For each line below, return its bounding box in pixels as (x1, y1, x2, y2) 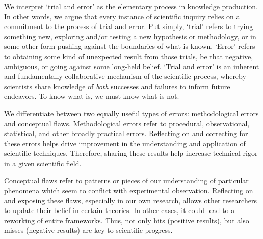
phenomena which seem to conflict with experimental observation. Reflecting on (4, 185, 253, 196)
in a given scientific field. (4, 157, 82, 168)
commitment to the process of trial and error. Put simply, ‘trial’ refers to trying (4, 21, 253, 32)
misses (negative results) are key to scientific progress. (4, 225, 173, 235)
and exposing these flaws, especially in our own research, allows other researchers (4, 195, 257, 205)
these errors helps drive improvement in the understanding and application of (4, 138, 246, 148)
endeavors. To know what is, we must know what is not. (4, 91, 179, 101)
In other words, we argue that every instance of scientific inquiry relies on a (4, 11, 240, 21)
